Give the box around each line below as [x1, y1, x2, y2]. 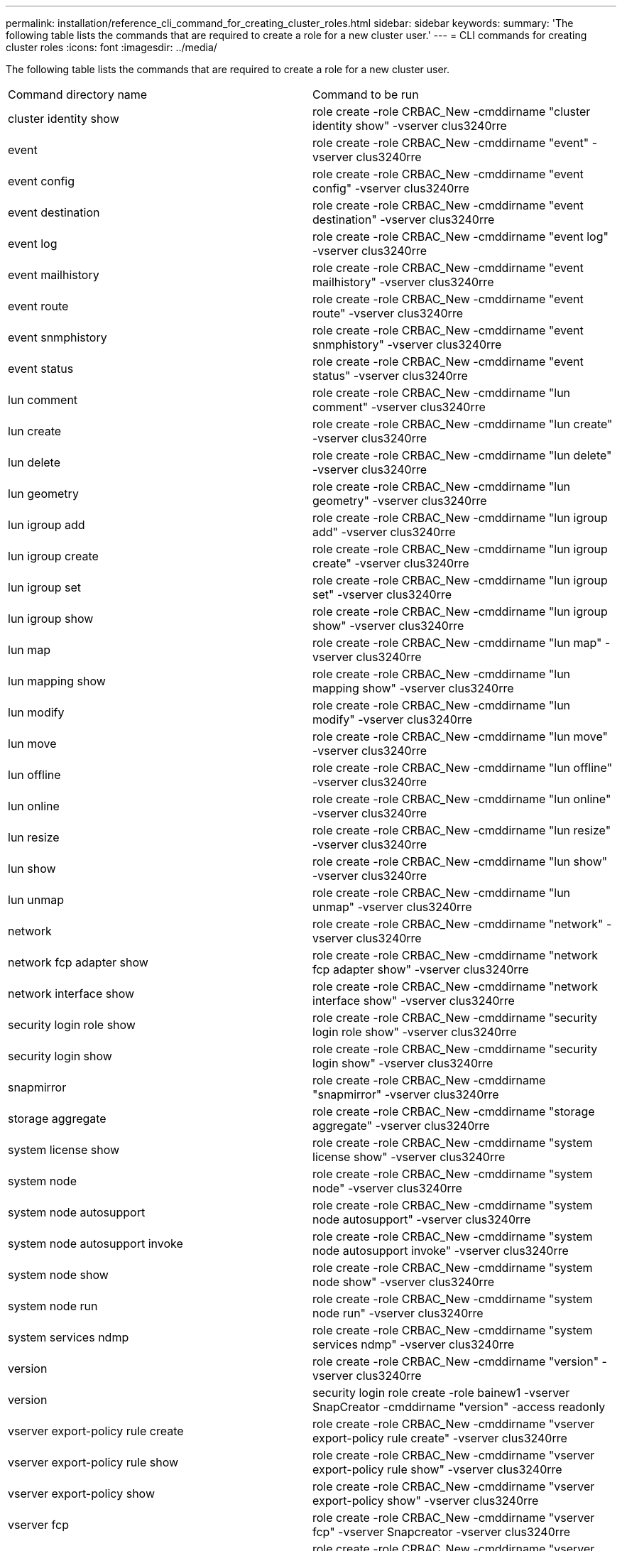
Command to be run [312, 87, 419, 102]
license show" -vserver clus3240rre [312, 1150, 506, 1164]
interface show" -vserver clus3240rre [312, 994, 515, 1008]
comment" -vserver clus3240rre [312, 400, 486, 414]
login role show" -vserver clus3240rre [312, 1025, 517, 1039]
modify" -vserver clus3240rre [312, 712, 473, 726]
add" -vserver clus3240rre [312, 525, 456, 539]
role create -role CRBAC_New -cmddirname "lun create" [312, 417, 613, 431]
